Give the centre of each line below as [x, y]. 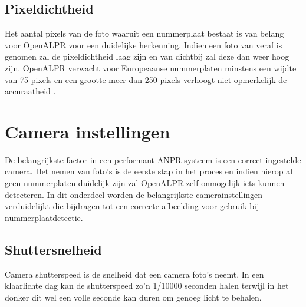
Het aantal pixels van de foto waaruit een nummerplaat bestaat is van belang [144, 33]
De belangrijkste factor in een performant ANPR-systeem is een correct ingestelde [153, 159]
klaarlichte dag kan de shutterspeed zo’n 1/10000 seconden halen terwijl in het [147, 285]
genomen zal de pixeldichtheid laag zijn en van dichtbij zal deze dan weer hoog [147, 56]
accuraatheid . [30, 91]
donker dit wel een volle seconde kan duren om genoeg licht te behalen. [133, 297]
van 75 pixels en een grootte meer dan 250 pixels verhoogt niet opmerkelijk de [146, 79]
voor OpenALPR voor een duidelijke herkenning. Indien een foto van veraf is [144, 44]
